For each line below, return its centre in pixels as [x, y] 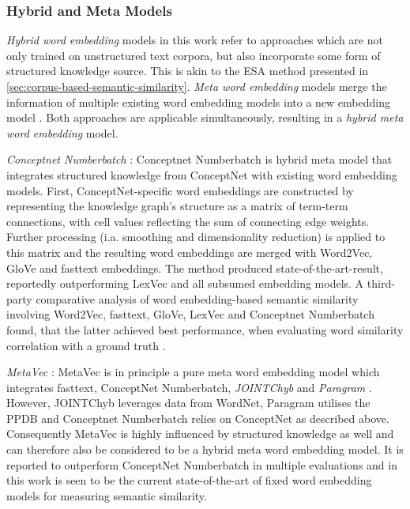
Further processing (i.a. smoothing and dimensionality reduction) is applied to [196, 237]
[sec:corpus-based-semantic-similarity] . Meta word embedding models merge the [197, 86]
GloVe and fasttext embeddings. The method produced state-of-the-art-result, [195, 268]
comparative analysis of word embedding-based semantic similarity [197, 298]
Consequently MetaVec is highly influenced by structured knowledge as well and [200, 434]
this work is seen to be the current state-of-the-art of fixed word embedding [189, 480]
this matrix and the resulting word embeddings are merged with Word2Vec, [190, 252]
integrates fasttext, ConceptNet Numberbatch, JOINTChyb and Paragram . [189, 387]
